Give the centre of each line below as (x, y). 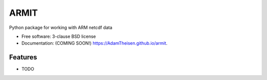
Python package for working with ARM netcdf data (61, 27)
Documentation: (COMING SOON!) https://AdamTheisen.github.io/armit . (94, 43)
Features (23, 57)
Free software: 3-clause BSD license (59, 36)
